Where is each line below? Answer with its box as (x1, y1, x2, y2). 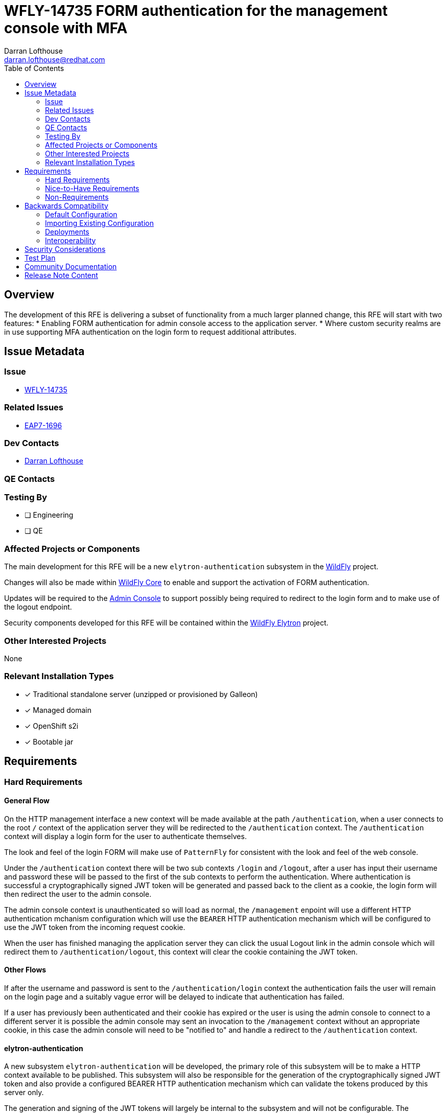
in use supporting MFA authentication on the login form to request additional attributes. (4, 327, 297, 336)
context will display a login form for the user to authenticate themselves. (4, 831, 247, 841)
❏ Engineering (25, 510, 74, 520)
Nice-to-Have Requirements (45, 183, 139, 193)
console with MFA (4, 19, 128, 37)
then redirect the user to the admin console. (4, 889, 152, 898)
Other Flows (4, 965, 46, 974)
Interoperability (45, 236, 96, 245)
